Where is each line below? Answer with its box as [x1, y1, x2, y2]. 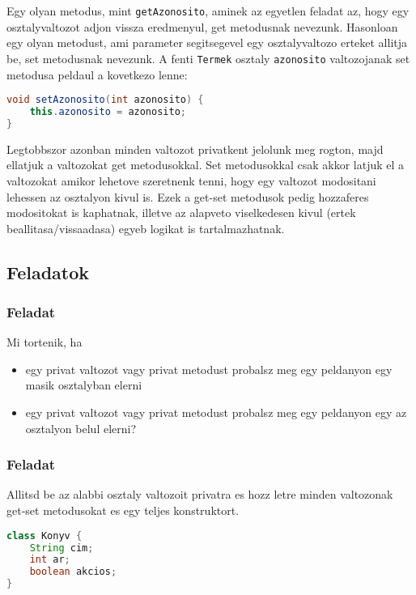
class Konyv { [6, 529, 83, 542]
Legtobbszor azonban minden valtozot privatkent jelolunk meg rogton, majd [6, 140, 384, 157]
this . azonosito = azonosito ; [29, 105, 186, 117]
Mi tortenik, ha [6, 334, 83, 351]
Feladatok [6, 259, 90, 284]
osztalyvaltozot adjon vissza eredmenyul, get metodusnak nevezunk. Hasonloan [6, 18, 398, 35]
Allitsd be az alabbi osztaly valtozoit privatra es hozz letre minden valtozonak [6, 486, 393, 503]
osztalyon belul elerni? [25, 419, 137, 436]
